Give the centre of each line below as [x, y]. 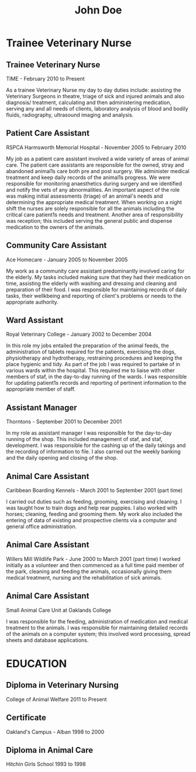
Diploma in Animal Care [50, 750]
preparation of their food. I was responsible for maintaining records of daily [97, 289]
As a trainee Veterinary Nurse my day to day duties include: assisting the [94, 90]
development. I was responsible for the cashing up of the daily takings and [96, 446]
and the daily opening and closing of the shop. [62, 458]
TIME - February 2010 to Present [45, 79]
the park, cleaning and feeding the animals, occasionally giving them [89, 571]
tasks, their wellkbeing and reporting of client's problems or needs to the [94, 295]
